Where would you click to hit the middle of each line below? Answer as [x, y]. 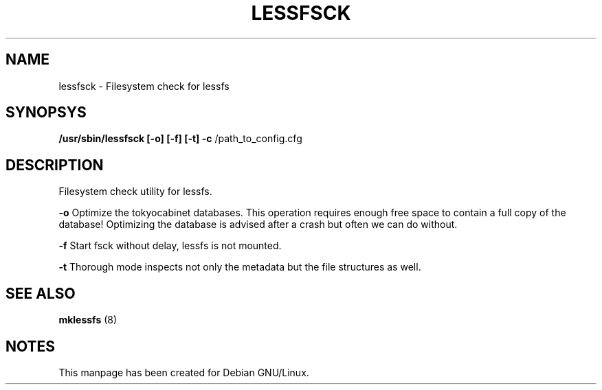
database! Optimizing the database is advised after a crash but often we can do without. [258, 225]
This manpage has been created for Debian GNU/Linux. [184, 372]
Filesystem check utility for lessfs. [135, 192]
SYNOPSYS [46, 113]
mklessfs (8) [88, 320]
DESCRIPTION [55, 165]
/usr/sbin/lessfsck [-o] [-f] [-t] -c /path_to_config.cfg [180, 139]
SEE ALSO [41, 293]
